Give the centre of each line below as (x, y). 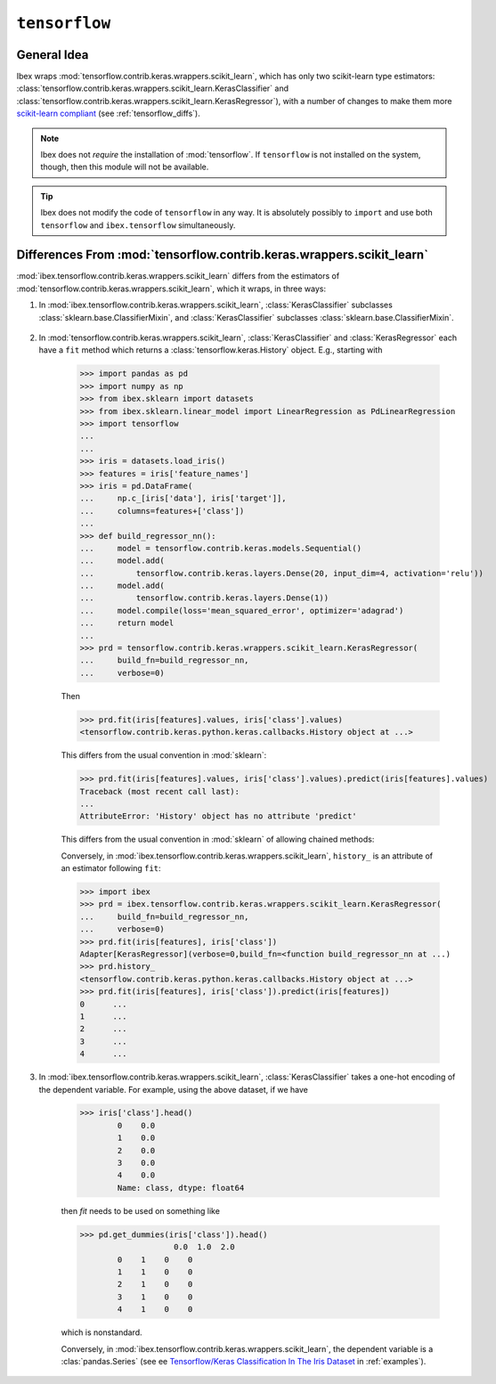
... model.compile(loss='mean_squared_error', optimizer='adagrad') (242, 611)
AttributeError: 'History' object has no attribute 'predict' (218, 816)
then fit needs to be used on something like (140, 1210)
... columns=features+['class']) (162, 511)
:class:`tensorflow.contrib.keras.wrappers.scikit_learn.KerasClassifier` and (153, 88)
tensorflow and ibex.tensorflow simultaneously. (138, 225)
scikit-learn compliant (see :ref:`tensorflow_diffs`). (108, 114)
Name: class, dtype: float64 (181, 1188)
